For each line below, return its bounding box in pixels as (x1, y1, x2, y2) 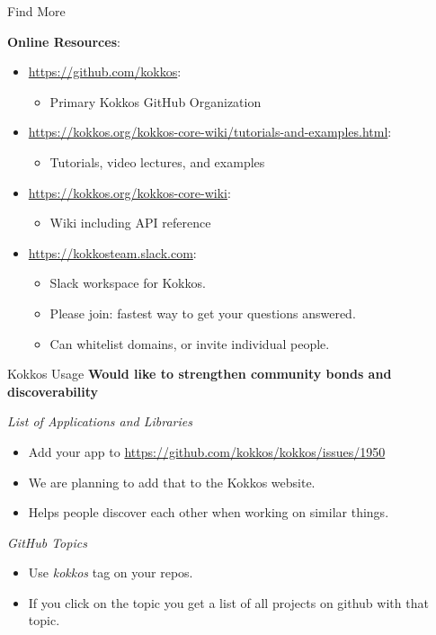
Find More (7, 2, 66, 20)
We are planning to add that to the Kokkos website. (28, 472, 316, 491)
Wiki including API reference (49, 213, 211, 232)
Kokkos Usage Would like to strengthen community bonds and (7, 364, 392, 383)
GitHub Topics (7, 532, 87, 551)
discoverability (7, 381, 99, 400)
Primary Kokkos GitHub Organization (49, 92, 262, 111)
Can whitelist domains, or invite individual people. (49, 334, 330, 353)
